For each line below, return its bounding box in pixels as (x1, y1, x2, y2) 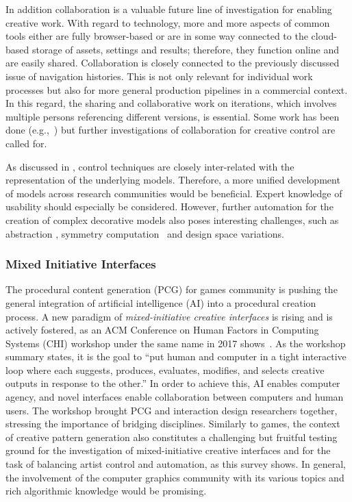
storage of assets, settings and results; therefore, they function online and (32, 42, 339, 56)
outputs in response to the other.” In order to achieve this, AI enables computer (5, 376, 340, 390)
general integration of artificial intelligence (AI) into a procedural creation (5, 295, 316, 310)
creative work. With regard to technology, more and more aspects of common (5, 15, 330, 29)
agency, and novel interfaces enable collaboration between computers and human (5, 390, 344, 404)
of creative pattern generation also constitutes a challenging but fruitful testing (5, 429, 338, 444)
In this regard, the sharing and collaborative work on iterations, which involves (5, 96, 337, 110)
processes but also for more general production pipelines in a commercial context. (5, 82, 348, 97)
